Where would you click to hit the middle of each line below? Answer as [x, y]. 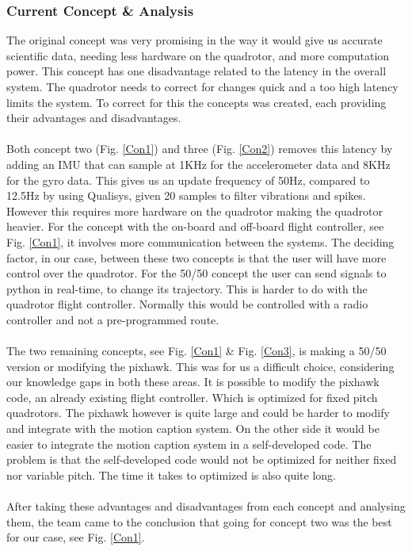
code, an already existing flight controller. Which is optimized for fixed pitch [192, 397]
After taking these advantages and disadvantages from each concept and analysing [206, 506]
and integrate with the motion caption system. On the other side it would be [193, 429]
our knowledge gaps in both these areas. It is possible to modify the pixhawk [193, 382]
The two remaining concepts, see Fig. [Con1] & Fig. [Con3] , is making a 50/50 [196, 351]
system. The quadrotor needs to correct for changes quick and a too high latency [202, 86]
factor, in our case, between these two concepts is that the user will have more [196, 257]
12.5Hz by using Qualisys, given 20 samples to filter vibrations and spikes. [186, 195]
